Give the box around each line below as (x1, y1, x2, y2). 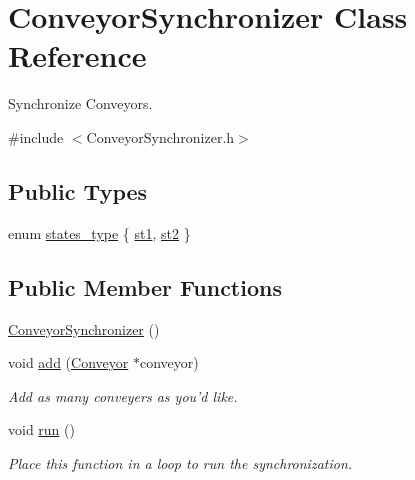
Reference (8, 35, 147, 76)
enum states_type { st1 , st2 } (8, 222, 191, 243)
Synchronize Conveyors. (8, 93, 153, 114)
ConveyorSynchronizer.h (86, 126, 235, 147)
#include (8, 126, 64, 147)
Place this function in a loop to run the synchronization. (8, 452, 353, 473)
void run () (8, 419, 75, 440)
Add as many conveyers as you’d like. (8, 385, 238, 406)
